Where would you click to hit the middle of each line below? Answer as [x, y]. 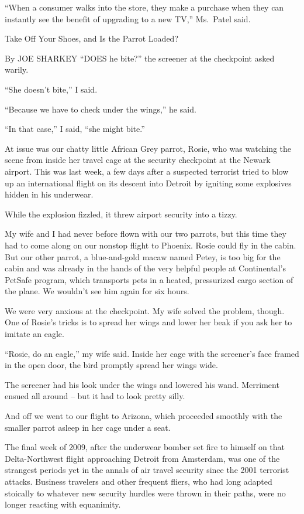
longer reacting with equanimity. [63, 504]
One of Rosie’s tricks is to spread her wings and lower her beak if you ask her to [148, 322]
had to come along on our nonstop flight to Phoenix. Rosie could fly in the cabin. [151, 245]
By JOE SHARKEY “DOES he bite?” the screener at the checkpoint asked [140, 58]
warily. [17, 69]
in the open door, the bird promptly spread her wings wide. [111, 365]
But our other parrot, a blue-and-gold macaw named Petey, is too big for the [143, 256]
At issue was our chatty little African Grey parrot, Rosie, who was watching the [148, 148]
